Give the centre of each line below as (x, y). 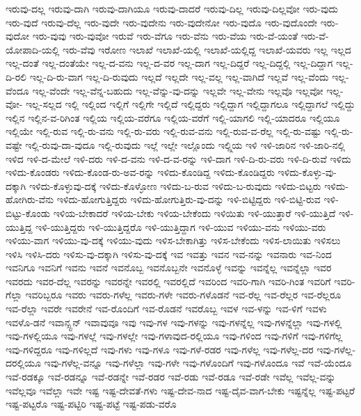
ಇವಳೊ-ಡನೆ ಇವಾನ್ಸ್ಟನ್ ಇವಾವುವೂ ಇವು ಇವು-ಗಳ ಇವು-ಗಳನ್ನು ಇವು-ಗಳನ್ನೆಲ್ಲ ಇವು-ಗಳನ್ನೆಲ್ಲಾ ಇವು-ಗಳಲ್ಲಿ (174, 322)
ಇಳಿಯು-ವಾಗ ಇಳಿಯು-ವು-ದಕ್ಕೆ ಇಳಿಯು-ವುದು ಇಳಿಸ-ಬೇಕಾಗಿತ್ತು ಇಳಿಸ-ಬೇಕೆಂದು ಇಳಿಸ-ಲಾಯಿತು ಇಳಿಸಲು (173, 240)
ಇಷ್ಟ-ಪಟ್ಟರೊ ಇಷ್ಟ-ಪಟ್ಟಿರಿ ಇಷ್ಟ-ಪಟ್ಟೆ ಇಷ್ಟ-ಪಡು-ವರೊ (91, 404)
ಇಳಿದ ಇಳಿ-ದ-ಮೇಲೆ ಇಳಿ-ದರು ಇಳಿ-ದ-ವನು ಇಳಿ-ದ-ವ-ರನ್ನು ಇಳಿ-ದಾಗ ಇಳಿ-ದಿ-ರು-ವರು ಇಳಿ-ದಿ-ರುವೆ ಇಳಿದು (178, 158)
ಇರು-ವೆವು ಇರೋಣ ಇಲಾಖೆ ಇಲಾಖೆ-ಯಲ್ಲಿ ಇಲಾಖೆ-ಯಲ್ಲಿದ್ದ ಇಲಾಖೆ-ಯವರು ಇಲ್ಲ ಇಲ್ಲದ (207, 49)
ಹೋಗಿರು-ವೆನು (30, 199)
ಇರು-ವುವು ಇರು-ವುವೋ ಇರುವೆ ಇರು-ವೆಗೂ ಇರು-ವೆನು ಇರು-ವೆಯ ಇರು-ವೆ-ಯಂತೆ (165, 36)
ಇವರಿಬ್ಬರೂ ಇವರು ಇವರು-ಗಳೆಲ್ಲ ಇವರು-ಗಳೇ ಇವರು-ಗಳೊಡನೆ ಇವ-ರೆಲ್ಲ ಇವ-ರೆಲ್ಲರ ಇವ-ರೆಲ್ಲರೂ (183, 295)
